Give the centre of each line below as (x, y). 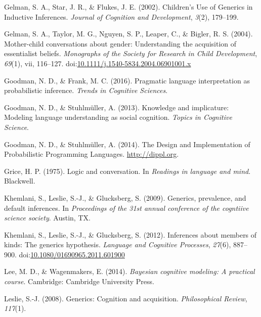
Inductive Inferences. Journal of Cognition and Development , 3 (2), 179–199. (121, 16)
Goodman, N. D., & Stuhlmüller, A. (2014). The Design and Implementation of (127, 144)
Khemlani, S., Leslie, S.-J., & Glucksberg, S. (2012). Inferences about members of (130, 234)
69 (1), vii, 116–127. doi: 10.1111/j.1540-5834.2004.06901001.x (98, 63)
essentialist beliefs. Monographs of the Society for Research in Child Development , (131, 53)
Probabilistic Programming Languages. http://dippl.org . (92, 154)
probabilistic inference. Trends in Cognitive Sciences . (86, 90)
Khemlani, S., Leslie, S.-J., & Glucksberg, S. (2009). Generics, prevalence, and (125, 197)
